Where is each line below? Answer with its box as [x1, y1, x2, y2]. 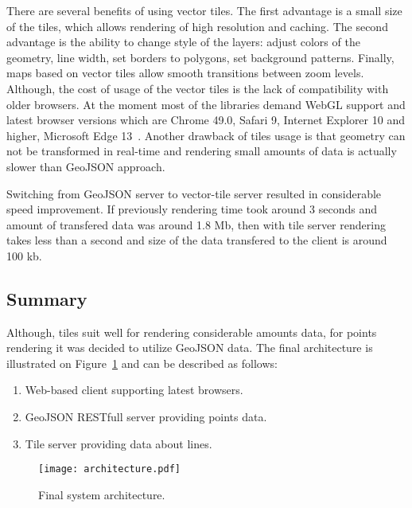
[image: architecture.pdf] [38, 463, 181, 475]
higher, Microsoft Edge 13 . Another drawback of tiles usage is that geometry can [6, 127, 406, 143]
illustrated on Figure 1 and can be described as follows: [6, 354, 278, 371]
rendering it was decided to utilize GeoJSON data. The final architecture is [6, 339, 373, 356]
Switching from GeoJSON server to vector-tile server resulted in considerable [6, 185, 382, 201]
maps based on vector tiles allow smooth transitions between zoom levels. [6, 64, 364, 81]
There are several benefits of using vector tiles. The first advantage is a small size [6, 2, 402, 18]
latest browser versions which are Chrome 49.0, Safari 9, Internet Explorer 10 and [6, 111, 405, 128]
